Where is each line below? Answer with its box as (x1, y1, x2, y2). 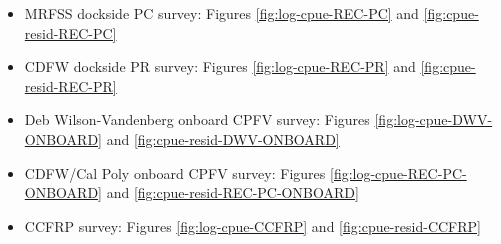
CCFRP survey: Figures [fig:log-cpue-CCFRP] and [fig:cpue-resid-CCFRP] (24, 215, 481, 236)
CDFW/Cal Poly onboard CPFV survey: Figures (24, 162, 326, 183)
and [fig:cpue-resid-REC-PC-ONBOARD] (106, 182, 359, 203)
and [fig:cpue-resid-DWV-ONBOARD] (106, 128, 340, 149)
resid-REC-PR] (24, 75, 117, 96)
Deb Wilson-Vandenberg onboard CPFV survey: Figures (24, 109, 370, 130)
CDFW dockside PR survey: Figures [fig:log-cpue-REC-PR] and (24, 56, 416, 77)
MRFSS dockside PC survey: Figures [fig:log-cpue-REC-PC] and (24, 3, 419, 23)
